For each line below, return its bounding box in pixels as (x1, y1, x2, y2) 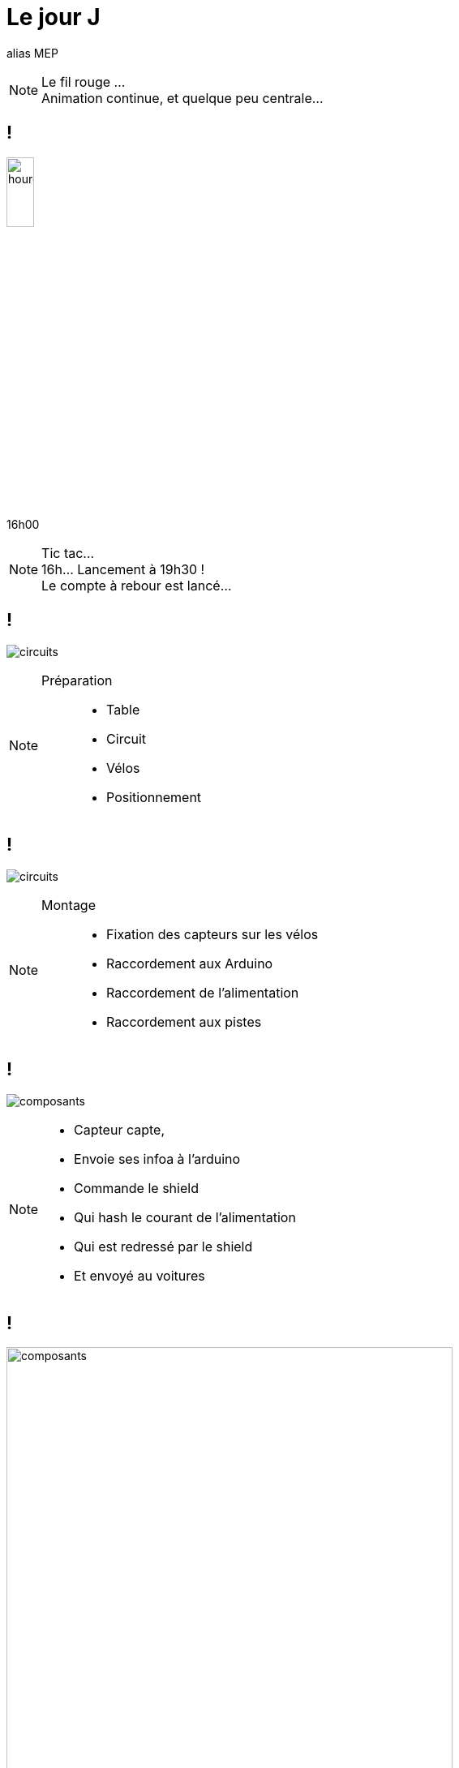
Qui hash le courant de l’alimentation (74, 1208, 296, 1225)
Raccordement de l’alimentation (106, 984, 299, 1001)
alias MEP (6, 45, 58, 60)
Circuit (106, 730, 147, 747)
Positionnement (106, 788, 202, 805)
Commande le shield (74, 1179, 199, 1196)
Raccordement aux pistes (106, 1013, 262, 1030)
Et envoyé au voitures (74, 1267, 205, 1284)
